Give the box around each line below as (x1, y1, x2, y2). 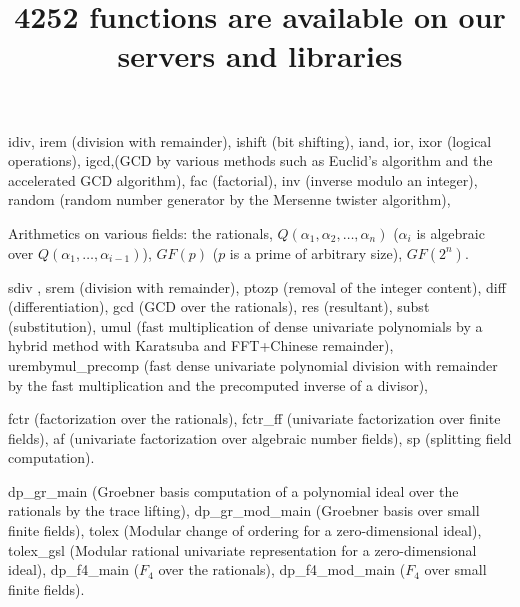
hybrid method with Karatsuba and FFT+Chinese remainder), (8, 335, 394, 356)
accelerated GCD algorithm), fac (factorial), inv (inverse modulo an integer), (8, 169, 478, 190)
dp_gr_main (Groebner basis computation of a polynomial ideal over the (8, 480, 459, 501)
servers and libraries (117, 35, 403, 76)
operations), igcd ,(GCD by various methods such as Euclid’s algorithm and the (8, 150, 493, 171)
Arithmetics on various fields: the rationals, (8, 222, 273, 243)
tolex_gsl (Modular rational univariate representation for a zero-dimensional (8, 539, 477, 560)
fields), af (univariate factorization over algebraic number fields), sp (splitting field (8, 427, 512, 448)
